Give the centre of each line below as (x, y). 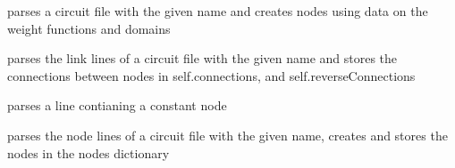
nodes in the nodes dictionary (88, 152)
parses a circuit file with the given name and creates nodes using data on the (218, 11)
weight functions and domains (89, 28)
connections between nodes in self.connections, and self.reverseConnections (211, 75)
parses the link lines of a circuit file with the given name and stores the (202, 58)
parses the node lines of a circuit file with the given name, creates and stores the (227, 135)
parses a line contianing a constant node (117, 105)
